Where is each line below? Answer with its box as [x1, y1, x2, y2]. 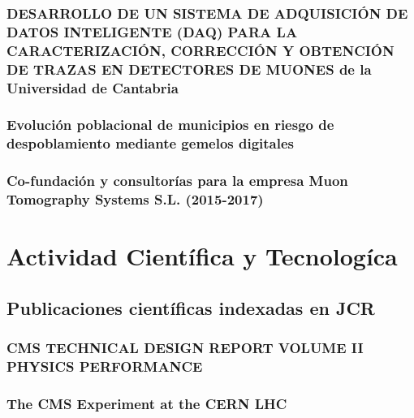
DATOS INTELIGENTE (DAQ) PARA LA [6, 21, 298, 41]
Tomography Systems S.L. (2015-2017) [6, 189, 264, 209]
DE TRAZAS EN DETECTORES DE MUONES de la [6, 58, 372, 79]
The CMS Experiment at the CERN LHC [6, 393, 287, 413]
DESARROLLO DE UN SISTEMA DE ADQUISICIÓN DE [6, 2, 408, 23]
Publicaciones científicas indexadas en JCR [6, 295, 375, 320]
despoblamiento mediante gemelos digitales [6, 133, 295, 153]
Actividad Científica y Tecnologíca [6, 239, 398, 273]
